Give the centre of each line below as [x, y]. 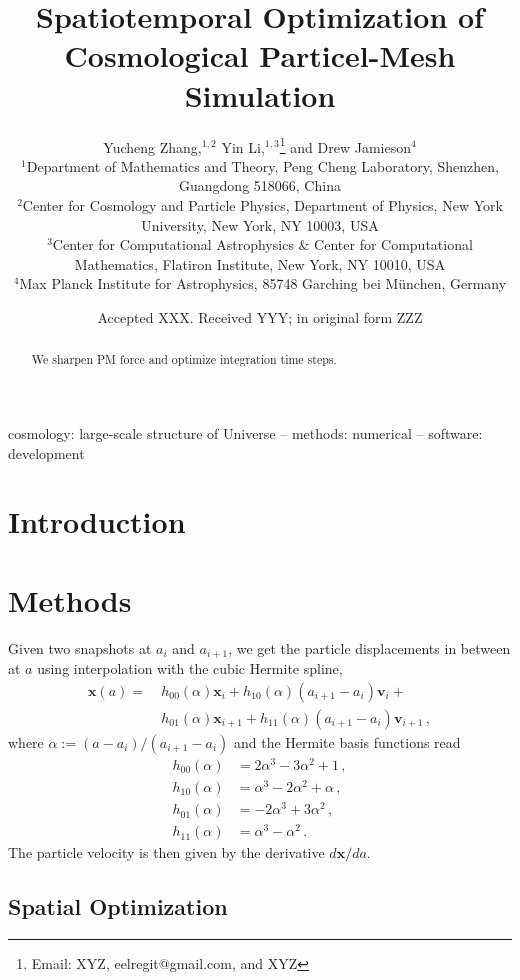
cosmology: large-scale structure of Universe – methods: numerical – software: [245, 432]
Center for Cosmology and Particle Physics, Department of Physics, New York [262, 204]
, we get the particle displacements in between [369, 647]
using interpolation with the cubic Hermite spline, [190, 668]
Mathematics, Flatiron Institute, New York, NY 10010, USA [260, 263]
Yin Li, [243, 146]
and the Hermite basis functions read [347, 741]
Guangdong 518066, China [260, 185]
